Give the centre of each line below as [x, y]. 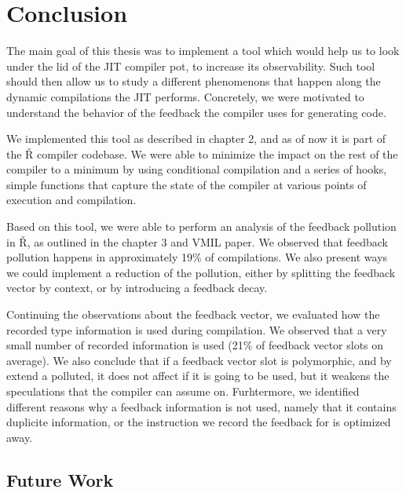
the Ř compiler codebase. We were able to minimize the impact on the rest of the [202, 153]
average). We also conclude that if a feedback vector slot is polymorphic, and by [199, 360]
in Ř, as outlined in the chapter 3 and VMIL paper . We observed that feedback [198, 241]
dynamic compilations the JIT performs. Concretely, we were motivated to [185, 96]
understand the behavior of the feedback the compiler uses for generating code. [196, 112]
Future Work [60, 479]
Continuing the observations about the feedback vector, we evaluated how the [193, 314]
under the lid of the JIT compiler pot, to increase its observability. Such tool [191, 66]
